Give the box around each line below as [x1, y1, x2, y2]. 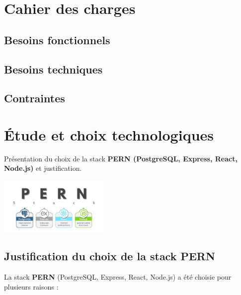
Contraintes [4, 90, 65, 106]
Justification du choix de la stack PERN [4, 248, 215, 264]
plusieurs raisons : [4, 281, 59, 292]
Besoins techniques [4, 61, 103, 76]
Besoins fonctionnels [4, 32, 110, 47]
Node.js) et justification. [4, 163, 82, 173]
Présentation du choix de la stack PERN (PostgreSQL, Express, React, [4, 153, 238, 163]
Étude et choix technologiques [4, 124, 214, 145]
